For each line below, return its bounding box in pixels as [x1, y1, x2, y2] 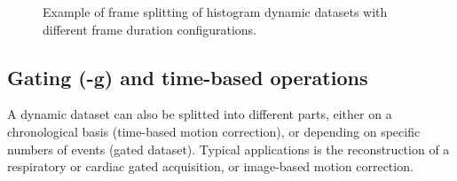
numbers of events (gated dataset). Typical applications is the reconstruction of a [7, 139, 450, 158]
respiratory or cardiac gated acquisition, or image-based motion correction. [7, 157, 414, 176]
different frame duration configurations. [43, 20, 256, 38]
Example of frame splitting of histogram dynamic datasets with [43, 3, 388, 20]
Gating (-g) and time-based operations [7, 63, 368, 90]
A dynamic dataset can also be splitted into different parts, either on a [7, 105, 392, 123]
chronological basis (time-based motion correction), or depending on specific [7, 122, 421, 140]
